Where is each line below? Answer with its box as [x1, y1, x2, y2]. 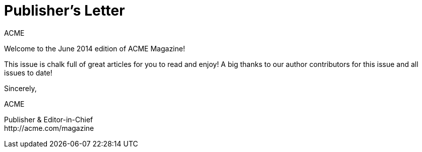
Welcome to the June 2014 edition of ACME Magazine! [4, 44, 185, 53]
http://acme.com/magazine [4, 123, 94, 132]
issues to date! [4, 68, 52, 77]
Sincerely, [4, 84, 37, 93]
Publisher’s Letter [4, 2, 125, 19]
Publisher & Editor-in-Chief [4, 115, 93, 124]
